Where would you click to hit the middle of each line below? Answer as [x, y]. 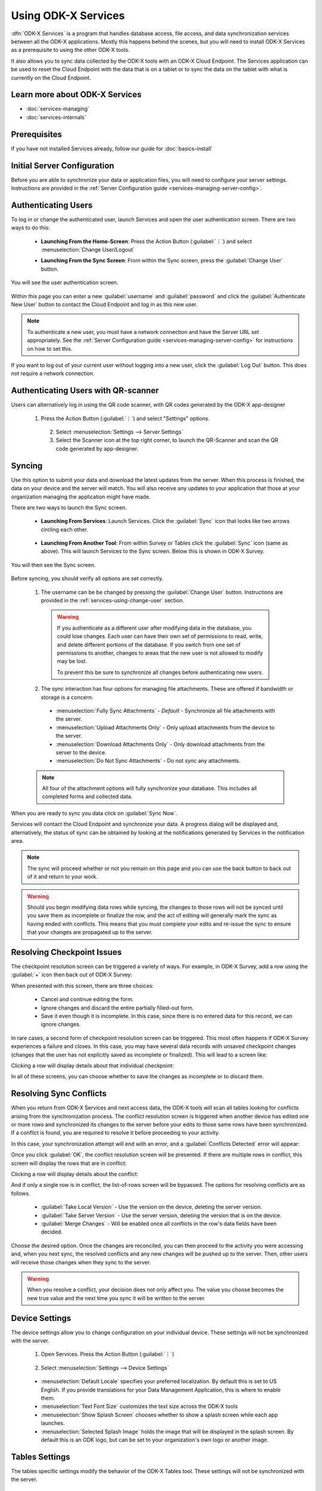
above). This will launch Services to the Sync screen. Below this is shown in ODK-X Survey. [153, 551]
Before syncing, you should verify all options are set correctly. [87, 579]
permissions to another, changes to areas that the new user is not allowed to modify [160, 653]
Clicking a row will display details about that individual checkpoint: [92, 1065]
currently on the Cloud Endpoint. [51, 78]
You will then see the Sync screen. [53, 565]
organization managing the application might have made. [81, 497]
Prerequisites [36, 134]
